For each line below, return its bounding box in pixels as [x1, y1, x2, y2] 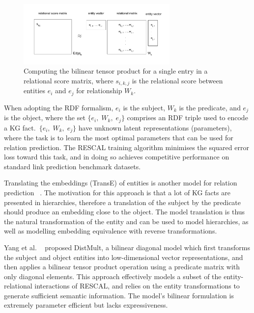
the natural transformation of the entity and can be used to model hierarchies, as [4, 216, 249, 226]
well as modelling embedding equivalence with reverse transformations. [4, 226, 217, 236]
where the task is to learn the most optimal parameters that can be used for [4, 132, 233, 142]
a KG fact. [4, 122, 36, 132]
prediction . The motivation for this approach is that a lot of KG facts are [4, 187, 230, 197]
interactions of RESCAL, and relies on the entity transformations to [34, 281, 240, 291]
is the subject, [123, 102, 166, 112]
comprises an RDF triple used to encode [127, 112, 248, 123]
